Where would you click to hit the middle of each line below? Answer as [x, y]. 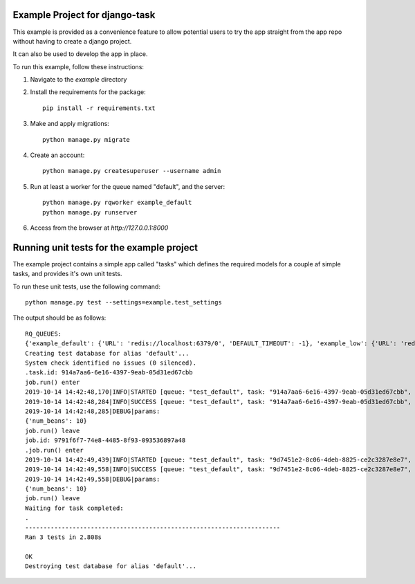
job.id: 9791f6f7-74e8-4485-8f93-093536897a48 [105, 440]
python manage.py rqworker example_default [117, 203]
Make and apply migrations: [70, 124]
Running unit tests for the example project [105, 247]
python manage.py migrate [86, 139]
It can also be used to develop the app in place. [80, 54]
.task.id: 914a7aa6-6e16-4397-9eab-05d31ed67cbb [109, 373]
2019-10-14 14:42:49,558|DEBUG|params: [93, 479]
